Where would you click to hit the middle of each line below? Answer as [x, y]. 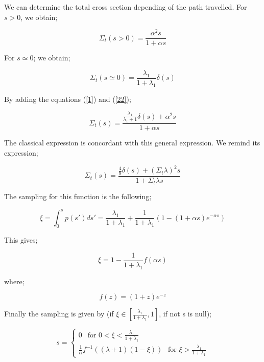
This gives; [21, 240]
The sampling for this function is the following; [78, 196]
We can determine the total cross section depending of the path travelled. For [126, 7]
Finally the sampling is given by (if [59, 314]
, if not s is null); [185, 314]
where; [14, 281]
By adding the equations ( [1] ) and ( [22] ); [68, 99]
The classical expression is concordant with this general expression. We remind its [132, 143]
